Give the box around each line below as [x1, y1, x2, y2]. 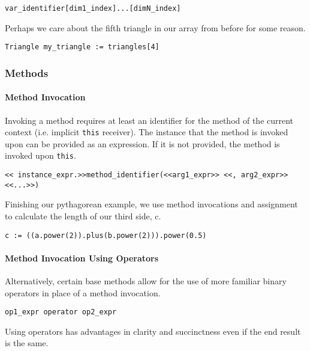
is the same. [5, 337, 49, 349]
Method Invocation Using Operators [5, 251, 159, 264]
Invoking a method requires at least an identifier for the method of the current [5, 114, 294, 126]
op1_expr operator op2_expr [5, 308, 117, 317]
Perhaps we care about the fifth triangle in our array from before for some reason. [5, 21, 306, 34]
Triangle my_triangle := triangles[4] [5, 43, 159, 52]
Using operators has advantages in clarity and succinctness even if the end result [5, 325, 301, 337]
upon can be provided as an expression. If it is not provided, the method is [5, 137, 280, 150]
